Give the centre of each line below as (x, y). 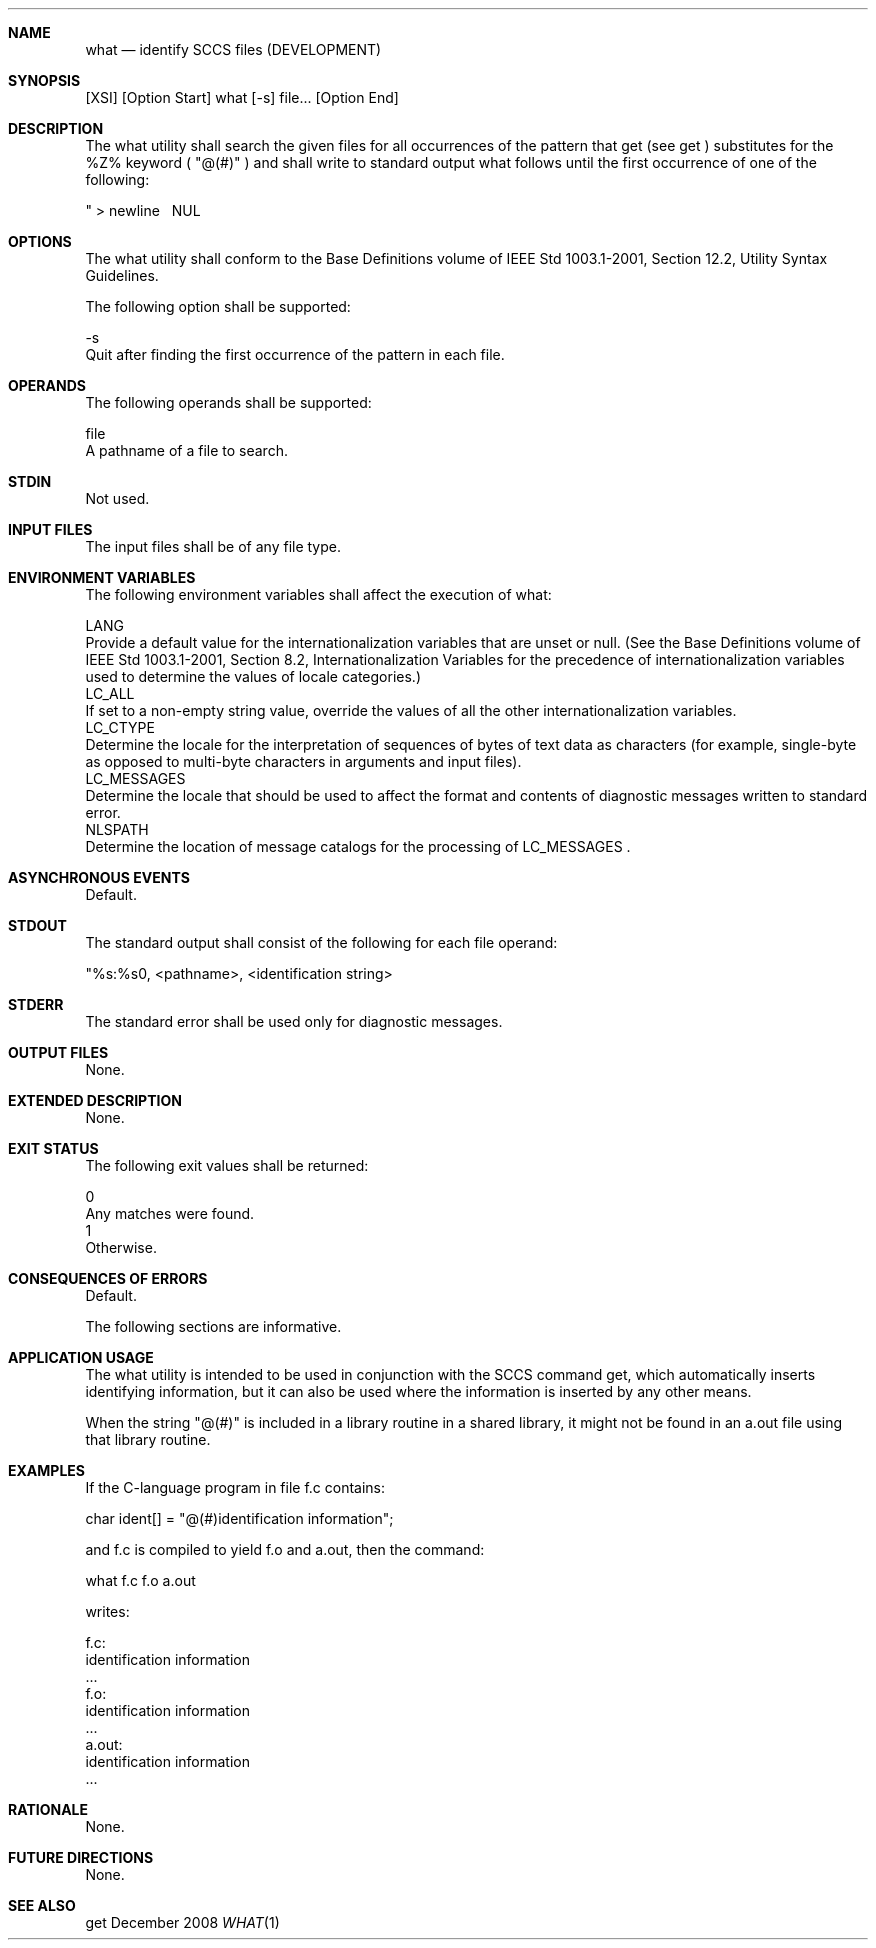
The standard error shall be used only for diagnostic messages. (294, 1021)
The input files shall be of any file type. (213, 546)
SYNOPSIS (44, 80)
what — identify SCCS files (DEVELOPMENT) (233, 49)
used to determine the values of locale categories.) (253, 676)
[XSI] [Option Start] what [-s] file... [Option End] (242, 97)
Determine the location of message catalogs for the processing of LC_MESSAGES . (358, 846)
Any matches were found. (170, 1213)
